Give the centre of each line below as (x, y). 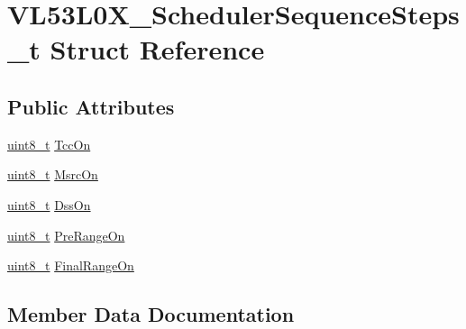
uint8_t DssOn (49, 204)
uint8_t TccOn (49, 144)
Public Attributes (91, 106)
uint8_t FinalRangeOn (71, 265)
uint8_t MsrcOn (53, 174)
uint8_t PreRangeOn (66, 235)
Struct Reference (157, 49)
